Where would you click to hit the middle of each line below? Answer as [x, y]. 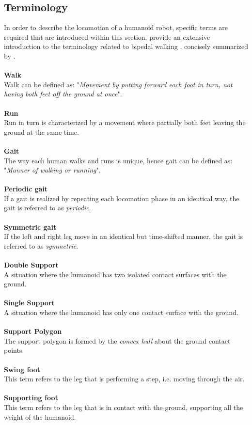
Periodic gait [26, 189]
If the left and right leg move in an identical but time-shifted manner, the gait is [123, 236]
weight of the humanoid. [40, 417]
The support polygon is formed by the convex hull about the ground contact [117, 340]
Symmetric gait [30, 227]
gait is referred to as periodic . [47, 208]
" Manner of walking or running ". [52, 170]
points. [14, 350]
